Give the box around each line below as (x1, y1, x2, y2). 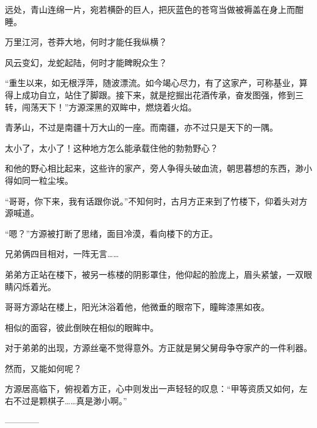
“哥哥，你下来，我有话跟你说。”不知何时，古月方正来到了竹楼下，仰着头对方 (5, 194, 308, 207)
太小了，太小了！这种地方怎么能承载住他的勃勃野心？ (5, 141, 218, 154)
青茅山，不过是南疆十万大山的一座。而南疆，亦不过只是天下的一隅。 (5, 121, 278, 134)
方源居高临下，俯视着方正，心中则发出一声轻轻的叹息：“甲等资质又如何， (5, 382, 299, 395)
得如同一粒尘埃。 (5, 173, 73, 186)
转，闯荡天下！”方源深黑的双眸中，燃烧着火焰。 (5, 100, 197, 113)
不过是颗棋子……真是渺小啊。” (13, 394, 127, 407)
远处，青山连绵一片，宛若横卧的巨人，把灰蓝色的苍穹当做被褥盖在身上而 (5, 3, 295, 15)
